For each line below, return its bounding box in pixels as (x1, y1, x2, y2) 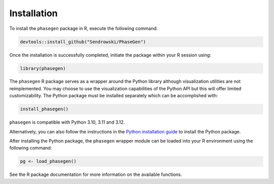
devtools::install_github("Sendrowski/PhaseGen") (20, 39, 146, 45)
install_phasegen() (20, 106, 68, 112)
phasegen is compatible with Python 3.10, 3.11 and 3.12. (9, 119, 125, 125)
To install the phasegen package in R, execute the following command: (9, 25, 158, 31)
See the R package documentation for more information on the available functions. (9, 171, 182, 177)
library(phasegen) (20, 65, 66, 71)
